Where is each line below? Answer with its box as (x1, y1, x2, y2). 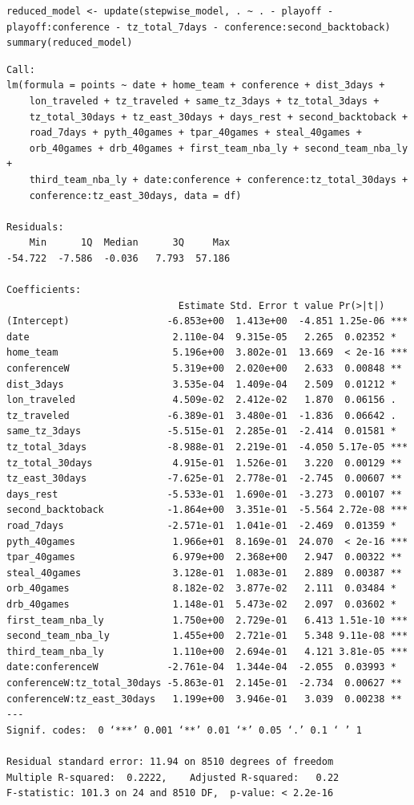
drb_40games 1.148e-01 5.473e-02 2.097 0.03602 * (6, 598, 396, 610)
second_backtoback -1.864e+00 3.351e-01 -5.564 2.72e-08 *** (6, 504, 408, 516)
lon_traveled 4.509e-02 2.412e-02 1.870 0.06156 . (6, 394, 396, 406)
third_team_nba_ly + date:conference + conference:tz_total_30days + (29, 173, 408, 185)
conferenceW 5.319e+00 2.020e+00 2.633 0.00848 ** (6, 363, 402, 375)
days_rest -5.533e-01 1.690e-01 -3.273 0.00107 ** (6, 488, 402, 500)
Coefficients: (6, 284, 82, 296)
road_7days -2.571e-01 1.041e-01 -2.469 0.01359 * (6, 520, 396, 531)
